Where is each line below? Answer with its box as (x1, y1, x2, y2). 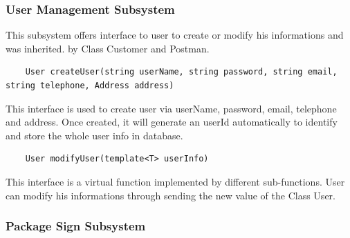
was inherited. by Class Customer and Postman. (6, 41, 210, 55)
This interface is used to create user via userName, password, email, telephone (6, 101, 337, 115)
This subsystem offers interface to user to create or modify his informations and (6, 28, 344, 42)
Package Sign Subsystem (6, 217, 146, 235)
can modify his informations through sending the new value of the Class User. (6, 188, 335, 202)
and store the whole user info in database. (6, 128, 183, 142)
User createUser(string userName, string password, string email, (25, 67, 338, 77)
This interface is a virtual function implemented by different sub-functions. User (6, 174, 345, 188)
